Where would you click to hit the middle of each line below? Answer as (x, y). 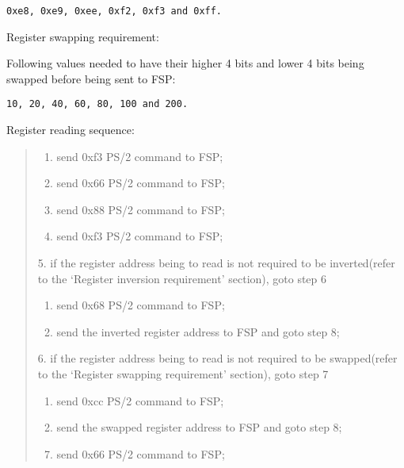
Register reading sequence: (71, 130)
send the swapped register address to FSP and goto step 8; (199, 427)
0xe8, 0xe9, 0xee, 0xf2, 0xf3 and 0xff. (114, 11)
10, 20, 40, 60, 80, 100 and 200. (97, 104)
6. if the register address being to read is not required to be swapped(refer (217, 358)
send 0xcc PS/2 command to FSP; (140, 400)
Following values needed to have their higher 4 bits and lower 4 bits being (185, 63)
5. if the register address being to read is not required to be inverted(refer (216, 263)
